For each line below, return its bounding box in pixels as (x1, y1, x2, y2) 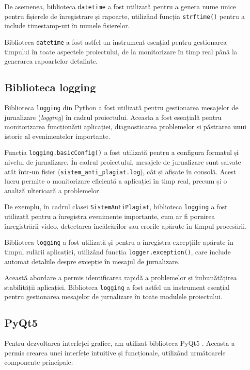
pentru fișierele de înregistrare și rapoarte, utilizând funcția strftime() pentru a (4, 11, 245, 21)
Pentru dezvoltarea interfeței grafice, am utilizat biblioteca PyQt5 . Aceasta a (4, 338, 235, 348)
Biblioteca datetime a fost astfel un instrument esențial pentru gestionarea (4, 36, 227, 47)
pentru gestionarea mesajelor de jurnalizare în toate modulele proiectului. (4, 291, 222, 302)
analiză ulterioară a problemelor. (4, 185, 101, 195)
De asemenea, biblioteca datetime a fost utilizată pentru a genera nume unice (4, 1, 236, 11)
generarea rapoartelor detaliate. (4, 56, 98, 66)
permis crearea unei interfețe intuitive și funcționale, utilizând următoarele (4, 347, 226, 357)
